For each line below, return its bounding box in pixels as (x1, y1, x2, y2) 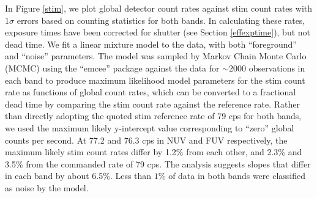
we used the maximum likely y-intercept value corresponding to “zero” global (5, 121, 294, 134)
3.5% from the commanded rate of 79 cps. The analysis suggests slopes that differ (5, 157, 311, 170)
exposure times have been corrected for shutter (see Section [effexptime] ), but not (5, 26, 311, 38)
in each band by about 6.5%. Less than (5, 169, 152, 182)
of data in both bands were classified (168, 169, 306, 182)
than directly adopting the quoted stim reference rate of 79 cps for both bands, (5, 109, 302, 122)
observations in (248, 61, 305, 74)
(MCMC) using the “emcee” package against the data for (5, 61, 220, 74)
